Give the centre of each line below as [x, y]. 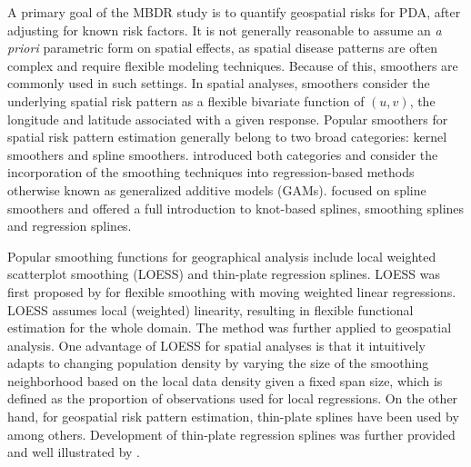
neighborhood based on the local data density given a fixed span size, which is [225, 380]
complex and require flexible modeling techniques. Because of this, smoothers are [233, 65]
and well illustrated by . [74, 452]
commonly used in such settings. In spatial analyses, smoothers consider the [219, 83]
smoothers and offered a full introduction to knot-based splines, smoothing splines [236, 208]
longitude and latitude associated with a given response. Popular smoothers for [228, 119]
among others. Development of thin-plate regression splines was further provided [231, 434]
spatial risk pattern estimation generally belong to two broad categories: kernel [227, 137]
